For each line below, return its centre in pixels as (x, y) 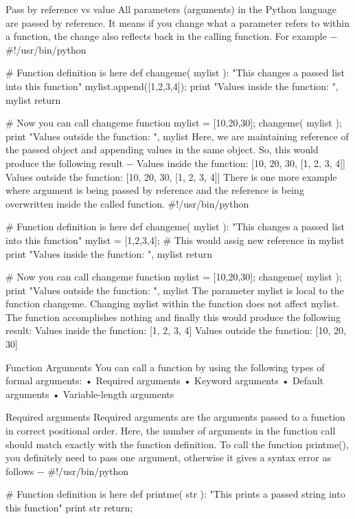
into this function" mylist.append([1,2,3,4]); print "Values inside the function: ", (172, 86)
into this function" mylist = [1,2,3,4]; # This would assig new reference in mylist (175, 240)
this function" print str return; (69, 507)
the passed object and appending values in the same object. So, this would (162, 150)
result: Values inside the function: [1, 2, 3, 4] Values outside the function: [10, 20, (176, 330)
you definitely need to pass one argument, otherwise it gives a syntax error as (168, 457)
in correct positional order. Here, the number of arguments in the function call (171, 431)
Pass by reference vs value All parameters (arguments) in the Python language (171, 9)
